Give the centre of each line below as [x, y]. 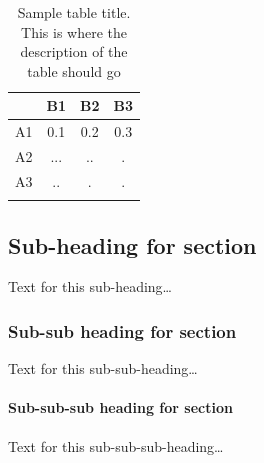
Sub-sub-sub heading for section [120, 407]
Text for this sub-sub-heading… [103, 368]
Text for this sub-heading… [90, 286]
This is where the [74, 31]
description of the [74, 51]
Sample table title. [74, 12]
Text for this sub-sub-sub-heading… [116, 445]
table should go [74, 70]
